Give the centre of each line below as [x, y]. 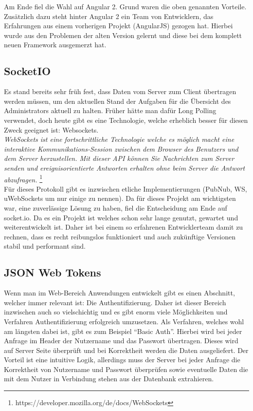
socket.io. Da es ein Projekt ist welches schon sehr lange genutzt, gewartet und [121, 217]
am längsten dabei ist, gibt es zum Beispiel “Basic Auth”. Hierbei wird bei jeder [123, 331]
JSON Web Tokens [53, 272]
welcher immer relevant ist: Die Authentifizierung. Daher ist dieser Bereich [115, 302]
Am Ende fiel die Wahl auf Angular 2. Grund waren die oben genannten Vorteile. [125, 6]
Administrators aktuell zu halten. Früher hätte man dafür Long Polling [110, 110]
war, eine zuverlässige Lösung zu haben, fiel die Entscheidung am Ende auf [116, 207]
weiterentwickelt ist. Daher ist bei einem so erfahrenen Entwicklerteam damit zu [124, 227]
